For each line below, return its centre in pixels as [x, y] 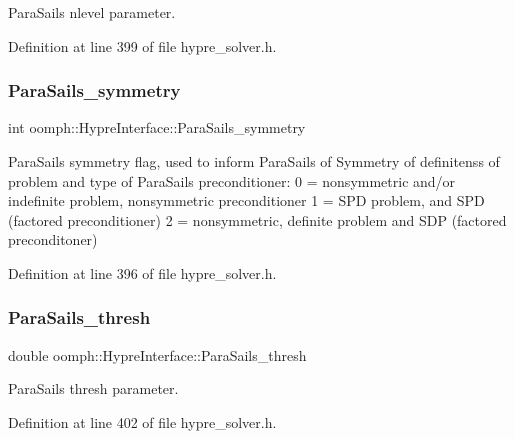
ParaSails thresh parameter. [93, 388]
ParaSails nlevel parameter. [92, 12]
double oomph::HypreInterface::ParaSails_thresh [157, 354]
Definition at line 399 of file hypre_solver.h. [142, 45]
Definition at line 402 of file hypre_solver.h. [142, 421]
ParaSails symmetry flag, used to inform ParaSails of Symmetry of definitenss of [254, 161]
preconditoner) [53, 239]
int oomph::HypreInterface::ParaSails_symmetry [157, 127]
